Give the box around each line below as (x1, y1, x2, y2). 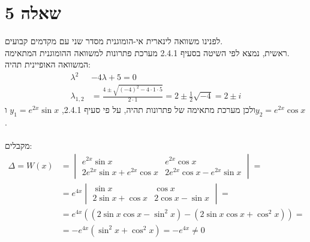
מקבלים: (5, 139, 32, 151)
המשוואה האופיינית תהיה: (5, 58, 91, 71)
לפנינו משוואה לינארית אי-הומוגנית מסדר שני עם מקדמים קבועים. (5, 35, 223, 47)
